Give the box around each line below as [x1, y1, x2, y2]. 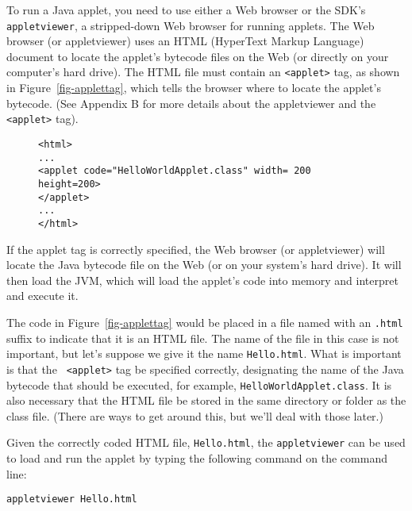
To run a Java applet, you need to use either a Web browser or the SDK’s [6, 2, 366, 17]
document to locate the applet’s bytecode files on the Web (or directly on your [6, 48, 389, 64]
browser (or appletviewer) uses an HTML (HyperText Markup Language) [6, 33, 364, 49]
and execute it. [6, 287, 79, 304]
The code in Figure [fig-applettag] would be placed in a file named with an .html [6, 313, 403, 330]
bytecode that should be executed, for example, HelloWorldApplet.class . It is [6, 376, 392, 393]
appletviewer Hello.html [6, 494, 137, 505]
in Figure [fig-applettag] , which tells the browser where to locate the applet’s [6, 79, 381, 96]
